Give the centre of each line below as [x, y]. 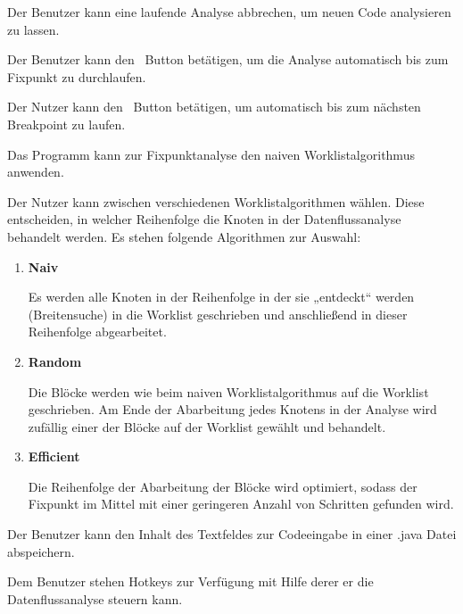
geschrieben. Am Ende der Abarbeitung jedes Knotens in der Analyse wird [232, 409]
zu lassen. [33, 29]
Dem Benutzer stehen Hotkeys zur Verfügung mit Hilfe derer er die [190, 581]
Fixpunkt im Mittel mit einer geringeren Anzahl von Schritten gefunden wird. [241, 504]
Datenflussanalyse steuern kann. [95, 598]
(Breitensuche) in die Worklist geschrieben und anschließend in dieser [218, 314]
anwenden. [36, 172]
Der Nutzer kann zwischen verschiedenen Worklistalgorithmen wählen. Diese [216, 201]
